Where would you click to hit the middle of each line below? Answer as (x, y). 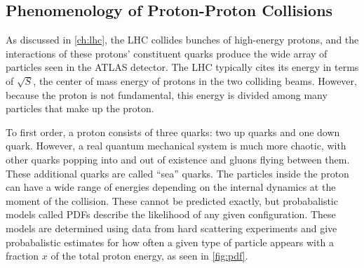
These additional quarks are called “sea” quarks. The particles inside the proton (177, 173)
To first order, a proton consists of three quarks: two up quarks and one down (173, 132)
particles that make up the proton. (80, 108)
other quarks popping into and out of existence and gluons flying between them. (178, 159)
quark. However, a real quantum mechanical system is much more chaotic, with (176, 146)
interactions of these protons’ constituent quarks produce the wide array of (167, 53)
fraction (22, 256)
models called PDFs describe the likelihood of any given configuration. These (171, 214)
